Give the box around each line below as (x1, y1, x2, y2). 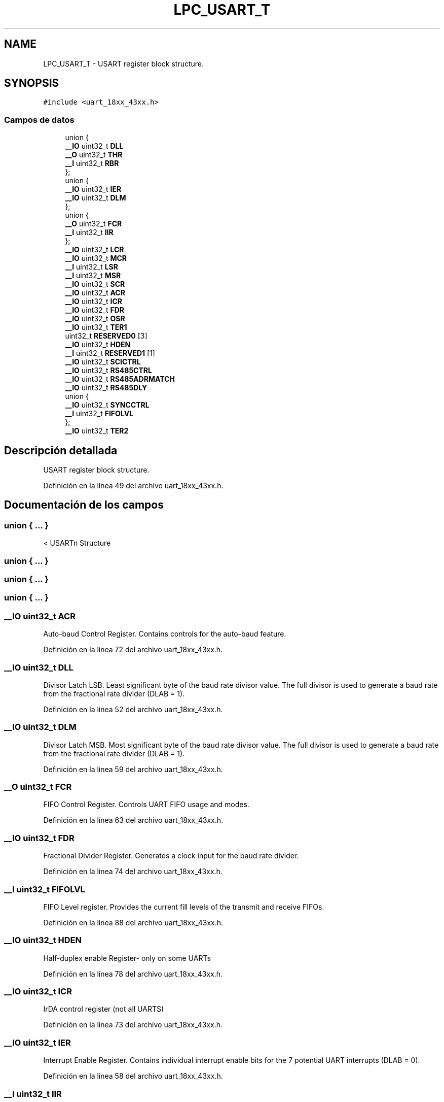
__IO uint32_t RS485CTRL (65, 366, 152, 375)
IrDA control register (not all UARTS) (43, 1005, 164, 1014)
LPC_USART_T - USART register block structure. (43, 59, 204, 68)
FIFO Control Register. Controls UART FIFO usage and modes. (43, 800, 249, 809)
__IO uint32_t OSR (65, 314, 125, 323)
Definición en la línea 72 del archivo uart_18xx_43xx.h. (43, 645, 223, 654)
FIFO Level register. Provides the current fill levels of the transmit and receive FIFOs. (43, 902, 324, 911)
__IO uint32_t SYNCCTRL (65, 400, 150, 410)
